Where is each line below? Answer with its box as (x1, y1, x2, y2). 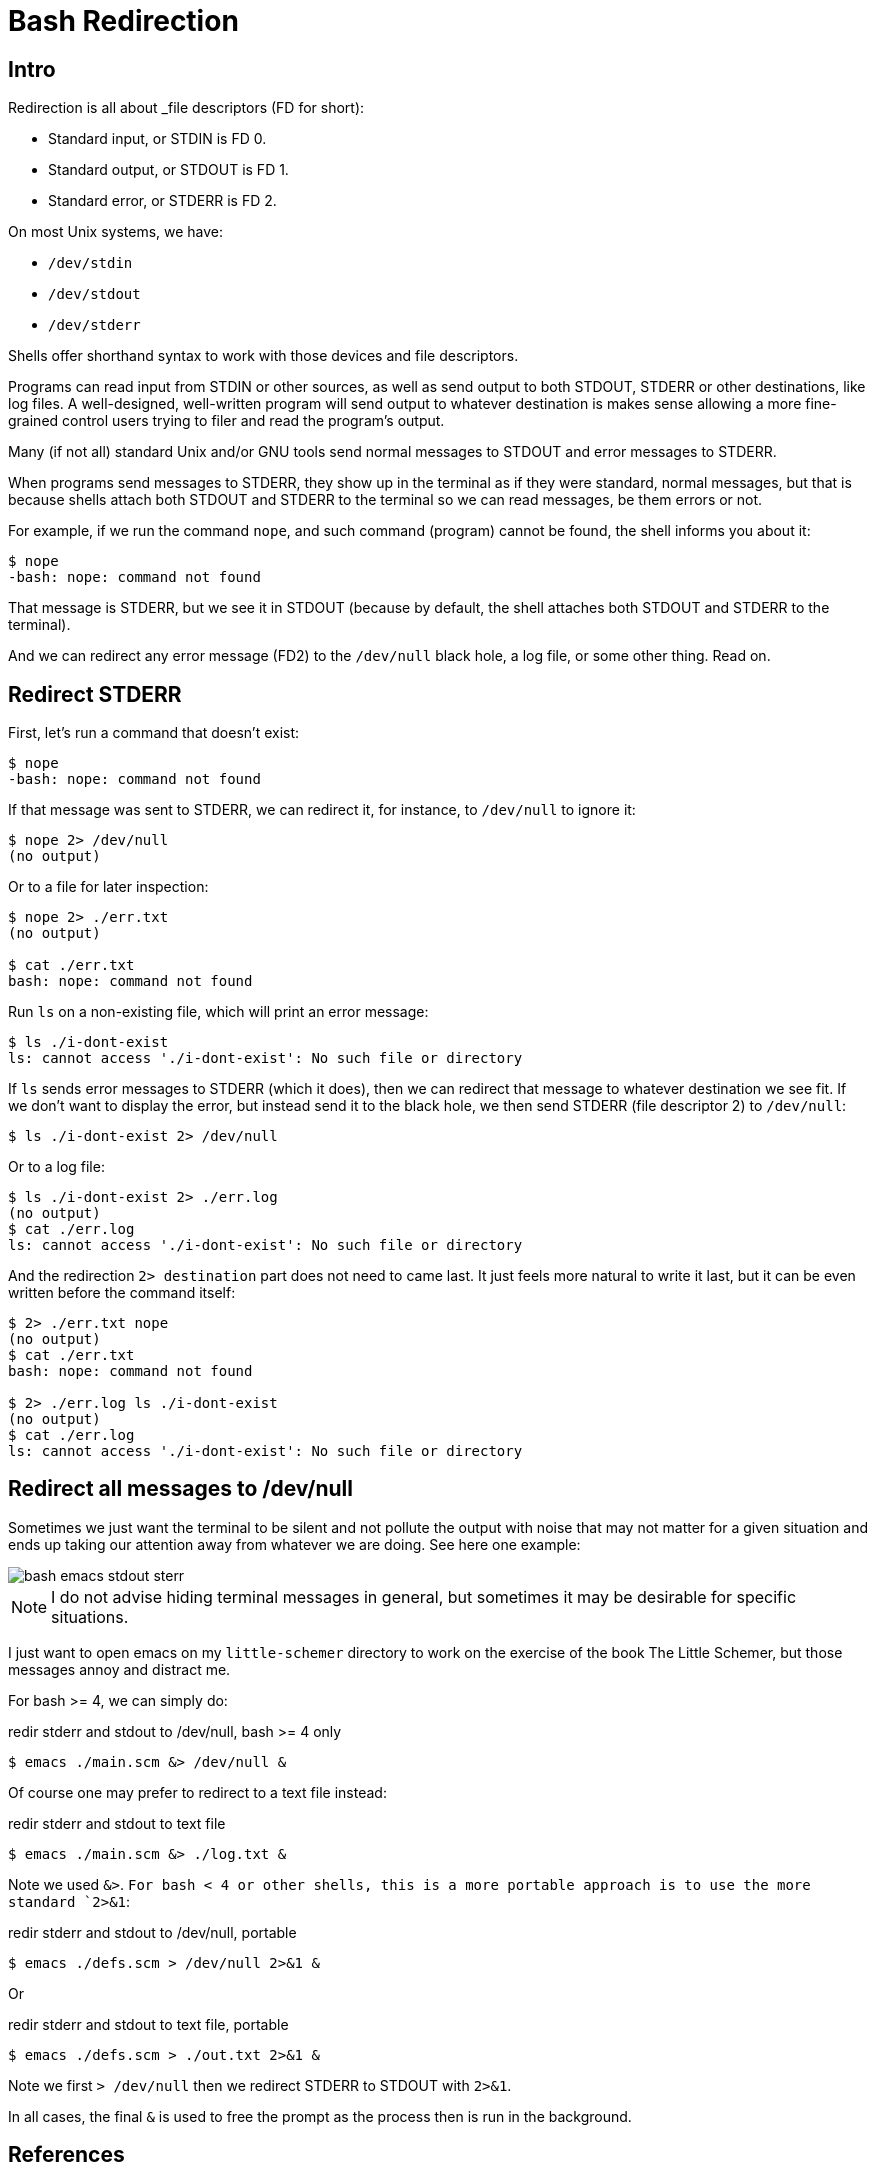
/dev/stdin (48, 255, 133, 272)
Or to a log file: (8, 1158, 105, 1176)
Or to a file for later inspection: (8, 878, 209, 896)
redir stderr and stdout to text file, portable (8, 2015, 289, 2033)
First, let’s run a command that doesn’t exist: (8, 724, 300, 742)
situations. (51, 1606, 129, 1627)
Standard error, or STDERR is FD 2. (48, 192, 277, 210)
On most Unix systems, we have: (8, 223, 224, 241)
